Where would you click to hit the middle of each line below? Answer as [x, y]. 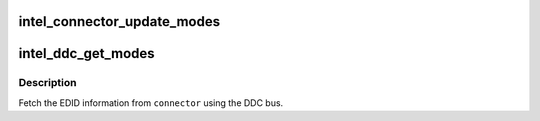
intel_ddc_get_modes [86, 53]
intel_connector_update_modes [119, 21]
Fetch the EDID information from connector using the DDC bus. [151, 102]
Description [47, 83]
